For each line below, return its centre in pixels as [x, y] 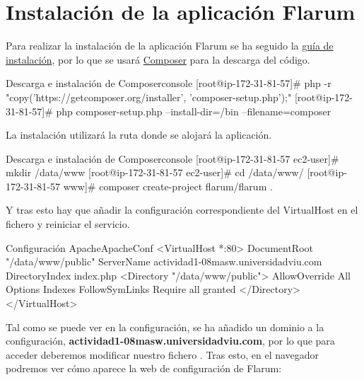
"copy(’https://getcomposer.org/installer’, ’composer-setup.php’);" [149, 97]
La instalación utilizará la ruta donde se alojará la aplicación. [139, 135]
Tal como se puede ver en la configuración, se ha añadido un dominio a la [165, 327]
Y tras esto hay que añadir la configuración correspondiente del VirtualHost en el [182, 210]
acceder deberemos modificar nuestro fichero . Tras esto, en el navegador [163, 354]
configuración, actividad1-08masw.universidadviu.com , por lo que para [170, 341]
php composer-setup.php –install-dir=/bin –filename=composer [194, 111]
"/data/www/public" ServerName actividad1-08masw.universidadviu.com [164, 261]
